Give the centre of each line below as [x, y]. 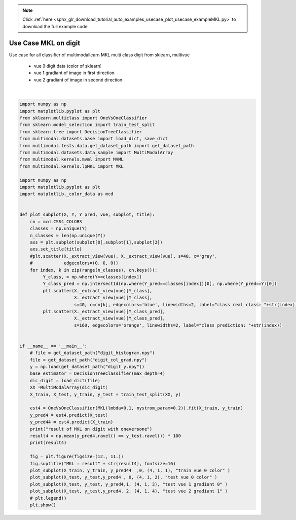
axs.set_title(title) [56, 249]
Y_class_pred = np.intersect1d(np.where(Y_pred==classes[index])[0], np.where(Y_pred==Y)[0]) [160, 284]
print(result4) [48, 443]
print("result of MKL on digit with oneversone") [91, 429]
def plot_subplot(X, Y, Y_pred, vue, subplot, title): [87, 215]
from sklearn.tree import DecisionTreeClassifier [81, 132]
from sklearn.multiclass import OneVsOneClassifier [83, 118]
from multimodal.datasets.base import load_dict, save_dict [94, 139]
